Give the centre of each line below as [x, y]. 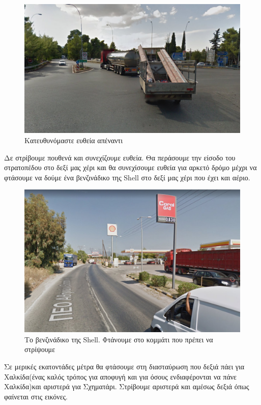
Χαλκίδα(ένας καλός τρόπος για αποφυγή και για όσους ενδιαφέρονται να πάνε [120, 376]
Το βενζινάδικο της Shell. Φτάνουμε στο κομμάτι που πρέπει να [119, 339]
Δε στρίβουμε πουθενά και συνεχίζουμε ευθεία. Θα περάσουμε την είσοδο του [120, 157]
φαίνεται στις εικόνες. [36, 396]
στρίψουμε [40, 349]
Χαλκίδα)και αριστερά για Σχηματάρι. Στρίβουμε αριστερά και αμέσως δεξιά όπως [127, 386]
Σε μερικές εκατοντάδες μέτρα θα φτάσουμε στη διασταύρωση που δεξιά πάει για [124, 367]
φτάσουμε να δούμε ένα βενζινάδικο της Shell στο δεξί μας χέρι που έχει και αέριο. [127, 177]
